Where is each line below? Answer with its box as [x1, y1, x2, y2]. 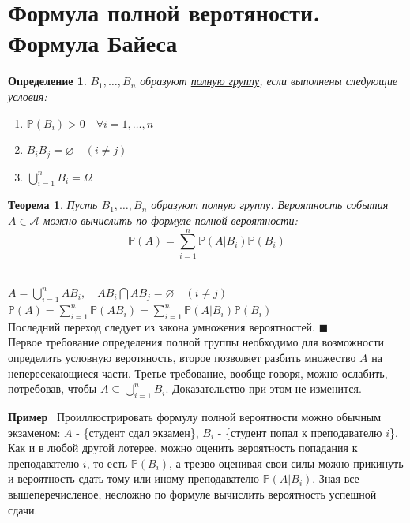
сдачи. [8, 501, 38, 517]
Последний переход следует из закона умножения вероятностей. [8, 318, 315, 334]
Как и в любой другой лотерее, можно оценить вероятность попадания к [8, 439, 358, 456]
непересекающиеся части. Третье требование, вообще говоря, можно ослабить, [8, 364, 388, 381]
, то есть [86, 454, 128, 471]
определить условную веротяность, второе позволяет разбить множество [8, 349, 356, 366]
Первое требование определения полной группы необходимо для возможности [8, 334, 385, 350]
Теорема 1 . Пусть [8, 196, 98, 213]
